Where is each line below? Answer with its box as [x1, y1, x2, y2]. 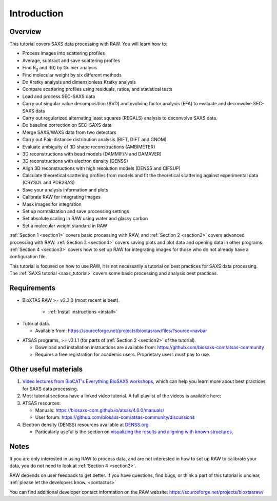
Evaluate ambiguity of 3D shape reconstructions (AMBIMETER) [22, 144, 155, 150]
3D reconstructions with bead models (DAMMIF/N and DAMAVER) [22, 150, 162, 157]
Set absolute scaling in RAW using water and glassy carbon [22, 216, 148, 222]
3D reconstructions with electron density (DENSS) [22, 158, 128, 164]
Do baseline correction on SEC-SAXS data [22, 122, 112, 128]
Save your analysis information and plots [22, 186, 109, 192]
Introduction [9, 8, 64, 19]
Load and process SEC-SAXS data [22, 93, 95, 100]
